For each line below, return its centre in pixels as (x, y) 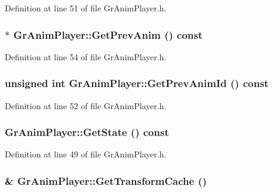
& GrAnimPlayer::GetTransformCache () (106, 180)
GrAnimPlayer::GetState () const (87, 132)
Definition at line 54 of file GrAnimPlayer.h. (86, 56)
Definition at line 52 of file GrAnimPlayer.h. (86, 105)
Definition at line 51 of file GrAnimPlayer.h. (86, 8)
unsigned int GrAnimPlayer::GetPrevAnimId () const (137, 83)
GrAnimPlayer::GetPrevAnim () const (108, 34)
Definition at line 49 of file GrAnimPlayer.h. (86, 154)
